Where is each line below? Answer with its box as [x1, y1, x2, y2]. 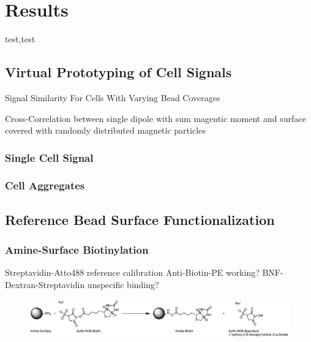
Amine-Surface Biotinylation [5, 242, 149, 257]
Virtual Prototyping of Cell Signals [5, 63, 232, 82]
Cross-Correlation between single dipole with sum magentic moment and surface [5, 112, 306, 124]
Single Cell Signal [5, 150, 94, 165]
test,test [5, 32, 36, 45]
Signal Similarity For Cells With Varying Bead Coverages [5, 91, 220, 104]
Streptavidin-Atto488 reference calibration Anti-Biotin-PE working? [5, 266, 260, 279]
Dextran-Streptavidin [5, 278, 85, 291]
